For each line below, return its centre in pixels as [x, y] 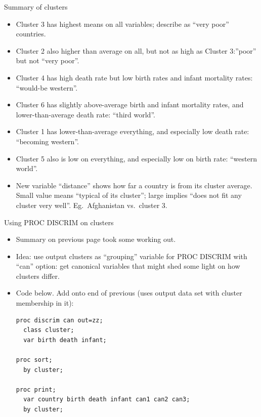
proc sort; [34, 360]
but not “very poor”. [48, 60]
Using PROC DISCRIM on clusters [59, 222]
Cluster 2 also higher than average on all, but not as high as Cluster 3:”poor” [136, 50]
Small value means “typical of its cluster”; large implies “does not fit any [129, 195]
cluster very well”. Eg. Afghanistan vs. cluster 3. [92, 205]
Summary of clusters [36, 7]
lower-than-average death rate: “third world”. [85, 114]
